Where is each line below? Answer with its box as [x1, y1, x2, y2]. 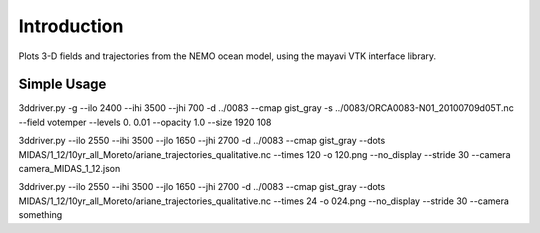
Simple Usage [18, 76, 107, 93]
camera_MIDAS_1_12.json [18, 163, 121, 175]
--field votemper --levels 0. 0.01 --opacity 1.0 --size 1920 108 [18, 116, 272, 128]
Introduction [18, 15, 124, 37]
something [18, 209, 63, 221]
